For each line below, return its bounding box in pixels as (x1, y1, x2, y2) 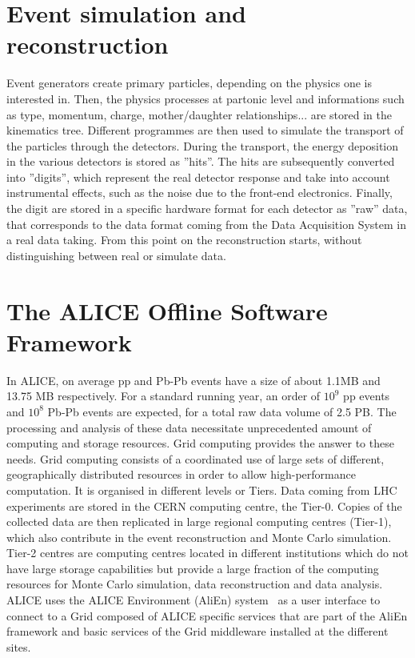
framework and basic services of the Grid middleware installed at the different (6, 623, 389, 640)
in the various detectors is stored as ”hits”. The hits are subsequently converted (6, 153, 395, 170)
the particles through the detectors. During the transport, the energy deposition (6, 137, 399, 154)
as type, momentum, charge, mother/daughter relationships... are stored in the (6, 106, 392, 122)
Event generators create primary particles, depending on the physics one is (6, 74, 372, 91)
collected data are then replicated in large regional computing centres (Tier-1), (6, 513, 392, 530)
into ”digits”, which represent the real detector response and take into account (6, 168, 390, 185)
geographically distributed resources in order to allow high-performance (6, 466, 356, 483)
